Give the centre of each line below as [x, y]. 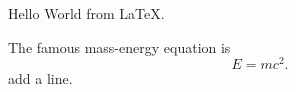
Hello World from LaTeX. [86, 13]
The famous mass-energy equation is [119, 46]
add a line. [40, 78]
